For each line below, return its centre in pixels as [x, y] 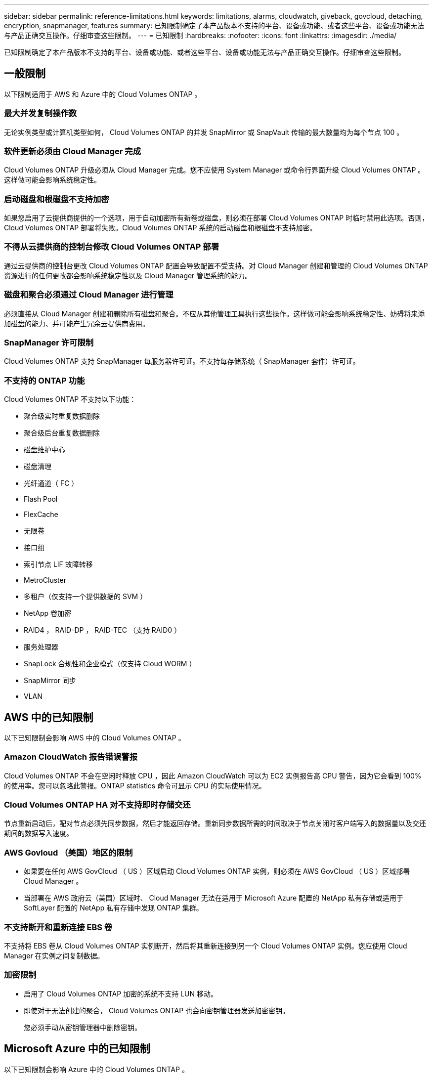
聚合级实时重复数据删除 [62, 416]
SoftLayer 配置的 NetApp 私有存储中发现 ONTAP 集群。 [113, 908]
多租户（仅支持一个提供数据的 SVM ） [86, 597]
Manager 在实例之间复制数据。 [54, 955]
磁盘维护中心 [44, 450]
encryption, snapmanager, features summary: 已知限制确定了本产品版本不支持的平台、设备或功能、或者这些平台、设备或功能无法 [214, 25]
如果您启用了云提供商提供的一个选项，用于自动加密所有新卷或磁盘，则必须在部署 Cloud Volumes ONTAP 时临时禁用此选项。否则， [216, 218]
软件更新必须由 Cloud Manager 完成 [73, 151]
